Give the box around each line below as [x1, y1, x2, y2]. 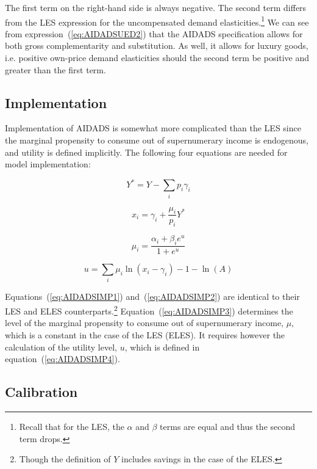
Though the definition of [19, 453, 111, 465]
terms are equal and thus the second [160, 420, 296, 432]
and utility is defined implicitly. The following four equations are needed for [5, 145, 288, 158]
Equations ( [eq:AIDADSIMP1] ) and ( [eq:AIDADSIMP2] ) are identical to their [5, 290, 300, 303]
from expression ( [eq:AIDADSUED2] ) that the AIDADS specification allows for [5, 27, 303, 40]
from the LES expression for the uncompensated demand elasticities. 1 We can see [5, 13, 309, 28]
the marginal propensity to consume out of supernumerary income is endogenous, [5, 134, 308, 147]
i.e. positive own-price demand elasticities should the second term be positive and [5, 51, 310, 64]
